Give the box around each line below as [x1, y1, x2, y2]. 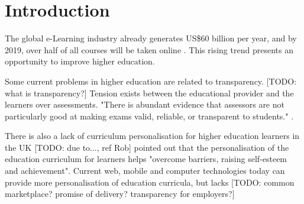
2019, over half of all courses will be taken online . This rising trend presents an [5, 43, 293, 56]
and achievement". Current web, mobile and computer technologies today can [5, 164, 285, 177]
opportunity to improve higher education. [5, 55, 155, 67]
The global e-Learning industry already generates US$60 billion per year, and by [5, 32, 297, 44]
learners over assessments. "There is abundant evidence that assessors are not [5, 98, 284, 111]
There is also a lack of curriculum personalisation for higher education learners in [5, 129, 300, 142]
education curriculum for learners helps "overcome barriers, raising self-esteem [5, 153, 287, 165]
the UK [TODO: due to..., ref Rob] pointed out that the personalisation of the [5, 141, 289, 153]
